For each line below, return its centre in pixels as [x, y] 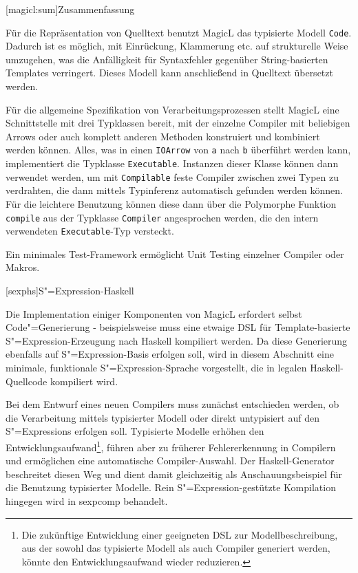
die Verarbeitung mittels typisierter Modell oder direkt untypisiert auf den [162, 417]
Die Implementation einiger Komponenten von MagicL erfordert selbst [154, 313]
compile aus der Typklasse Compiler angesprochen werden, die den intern [162, 217]
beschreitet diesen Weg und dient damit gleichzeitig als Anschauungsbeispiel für [174, 474]
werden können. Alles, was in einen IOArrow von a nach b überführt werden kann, [178, 150]
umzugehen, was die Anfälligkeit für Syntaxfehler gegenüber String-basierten [167, 59]
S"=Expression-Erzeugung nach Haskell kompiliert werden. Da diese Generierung [177, 340]
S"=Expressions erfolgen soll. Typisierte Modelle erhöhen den [135, 431]
